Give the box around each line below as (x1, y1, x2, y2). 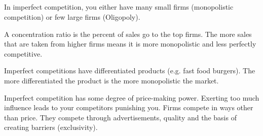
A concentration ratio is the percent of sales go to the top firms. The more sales (4, 28, 252, 39)
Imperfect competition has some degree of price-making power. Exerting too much (4, 92, 259, 103)
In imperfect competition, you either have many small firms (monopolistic (4, 2, 234, 12)
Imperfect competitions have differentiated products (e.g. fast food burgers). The (4, 65, 255, 76)
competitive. (4, 48, 43, 59)
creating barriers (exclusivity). (4, 122, 98, 132)
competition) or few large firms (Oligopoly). (4, 11, 140, 22)
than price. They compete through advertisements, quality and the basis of (4, 112, 237, 122)
